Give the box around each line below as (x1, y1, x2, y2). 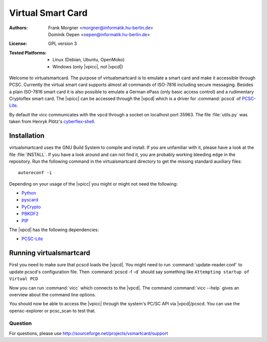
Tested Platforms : (9, 49, 47, 55)
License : (9, 41, 27, 47)
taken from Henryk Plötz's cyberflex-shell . (9, 119, 96, 125)
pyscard (21, 197, 39, 203)
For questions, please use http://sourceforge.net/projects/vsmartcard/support (9, 330, 168, 336)
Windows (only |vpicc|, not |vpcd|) (52, 63, 123, 69)
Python (21, 190, 37, 196)
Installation (9, 132, 44, 140)
